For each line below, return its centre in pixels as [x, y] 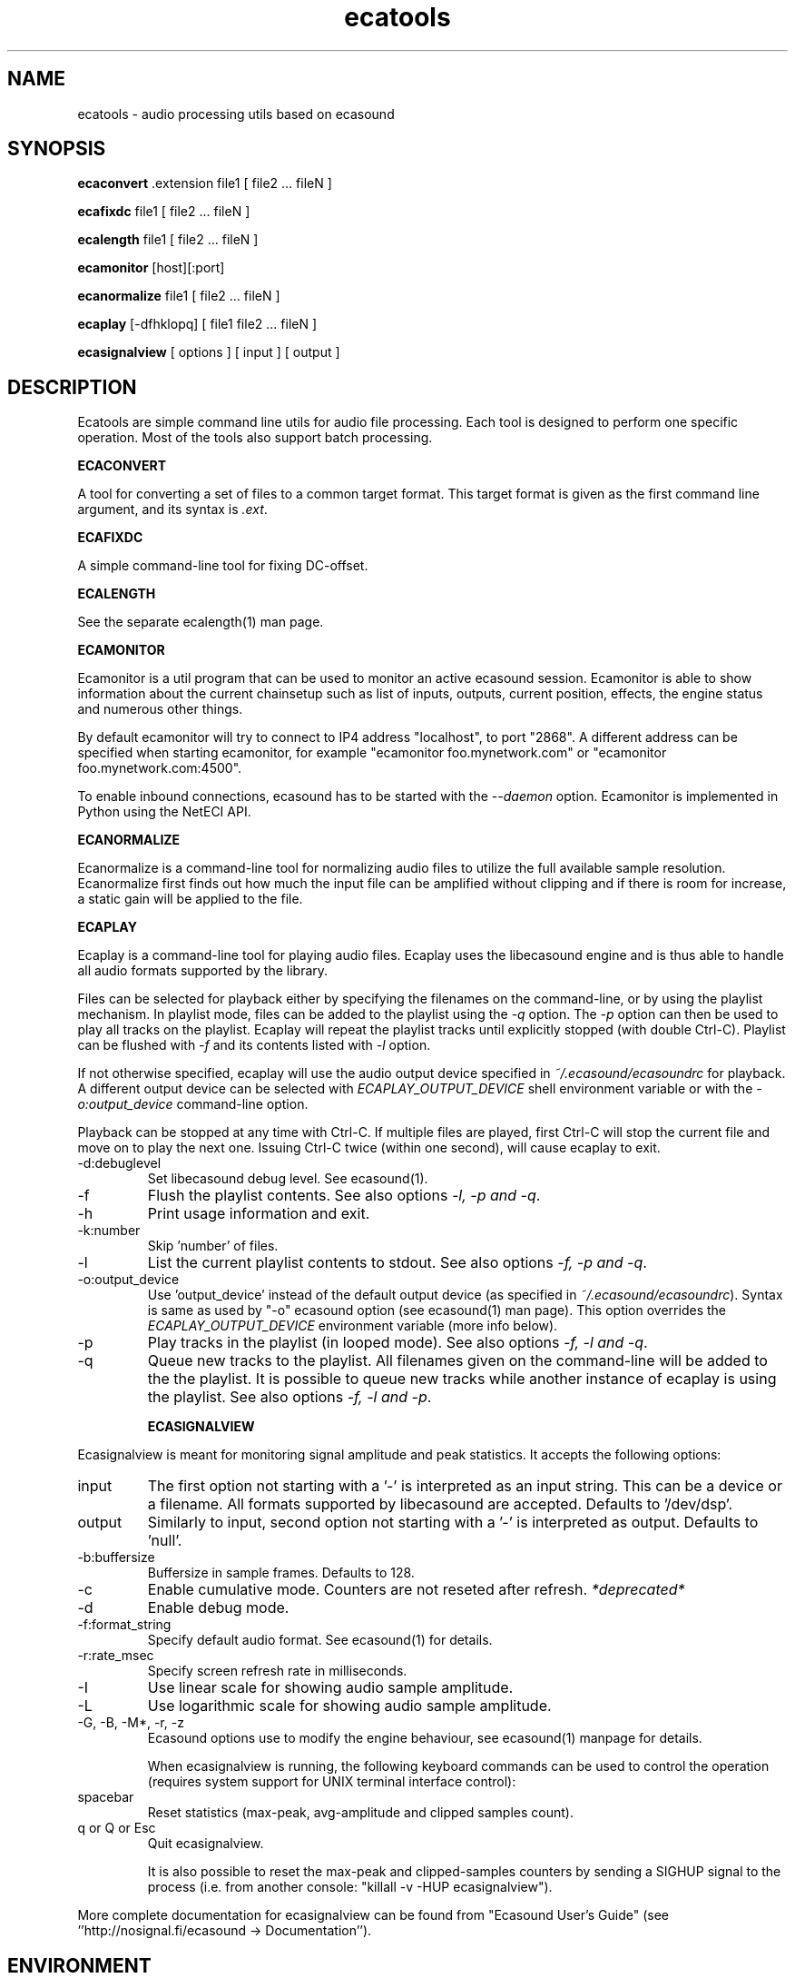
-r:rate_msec [116, 1656]
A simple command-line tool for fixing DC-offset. [223, 566]
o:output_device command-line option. [193, 1104]
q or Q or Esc [117, 1828]
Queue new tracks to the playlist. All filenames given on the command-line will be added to [457, 1361]
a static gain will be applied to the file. [190, 899]
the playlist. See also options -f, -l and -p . [290, 1397]
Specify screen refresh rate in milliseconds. [277, 1671]
